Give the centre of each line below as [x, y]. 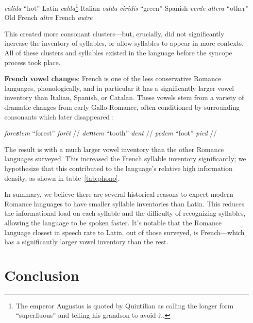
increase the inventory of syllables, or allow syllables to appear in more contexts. [124, 43]
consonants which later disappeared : [59, 116]
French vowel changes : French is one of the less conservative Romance [113, 78]
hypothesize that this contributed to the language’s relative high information [118, 168]
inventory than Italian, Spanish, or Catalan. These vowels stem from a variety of [124, 97]
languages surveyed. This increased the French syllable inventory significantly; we [125, 159]
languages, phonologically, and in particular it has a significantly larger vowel [119, 88]
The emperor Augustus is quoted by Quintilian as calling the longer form [125, 305]
